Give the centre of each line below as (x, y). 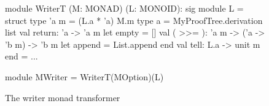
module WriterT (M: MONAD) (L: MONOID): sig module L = (124, 8)
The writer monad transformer (63, 97)
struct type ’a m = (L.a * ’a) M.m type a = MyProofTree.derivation (134, 20)
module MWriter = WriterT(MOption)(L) (84, 76)
